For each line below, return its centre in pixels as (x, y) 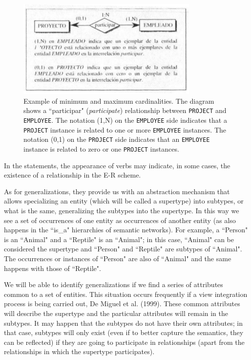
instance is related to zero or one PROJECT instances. (101, 148)
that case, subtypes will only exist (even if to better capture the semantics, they (124, 332)
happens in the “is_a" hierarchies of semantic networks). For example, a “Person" (126, 230)
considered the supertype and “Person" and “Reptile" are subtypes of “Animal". (123, 249)
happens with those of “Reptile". (52, 268)
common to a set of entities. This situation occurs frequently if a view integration (126, 294)
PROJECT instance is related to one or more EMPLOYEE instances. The (125, 129)
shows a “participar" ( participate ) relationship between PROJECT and (125, 110)
